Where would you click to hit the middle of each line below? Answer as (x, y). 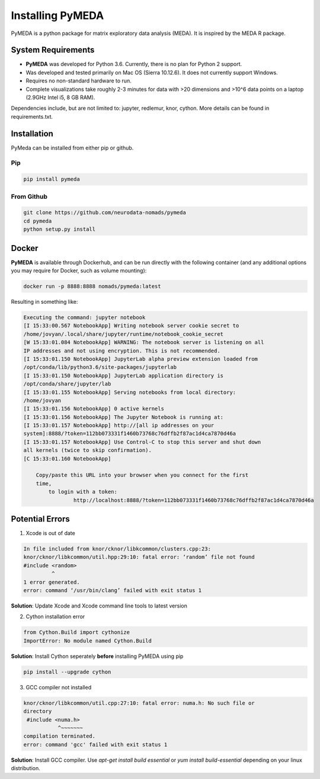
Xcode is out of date (50, 533)
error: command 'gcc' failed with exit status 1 (95, 744)
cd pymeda (38, 221)
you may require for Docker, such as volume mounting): (79, 271)
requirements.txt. (32, 116)
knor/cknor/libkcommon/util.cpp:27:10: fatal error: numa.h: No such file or (139, 703)
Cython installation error (55, 616)
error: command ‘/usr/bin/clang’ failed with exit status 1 (113, 591)
